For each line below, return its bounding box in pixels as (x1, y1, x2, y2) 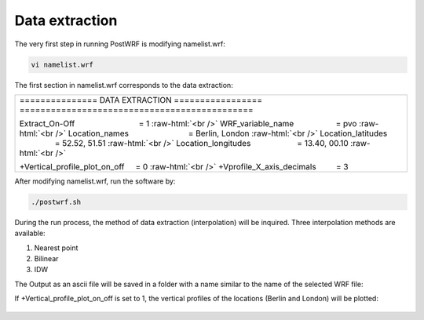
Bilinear (34, 254, 59, 264)
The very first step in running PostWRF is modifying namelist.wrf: (14, 39, 225, 49)
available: (14, 228, 46, 238)
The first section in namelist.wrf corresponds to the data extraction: (14, 80, 233, 89)
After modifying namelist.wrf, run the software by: (14, 176, 176, 186)
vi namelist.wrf (31, 60, 94, 69)
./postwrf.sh (31, 197, 82, 206)
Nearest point (34, 243, 79, 253)
